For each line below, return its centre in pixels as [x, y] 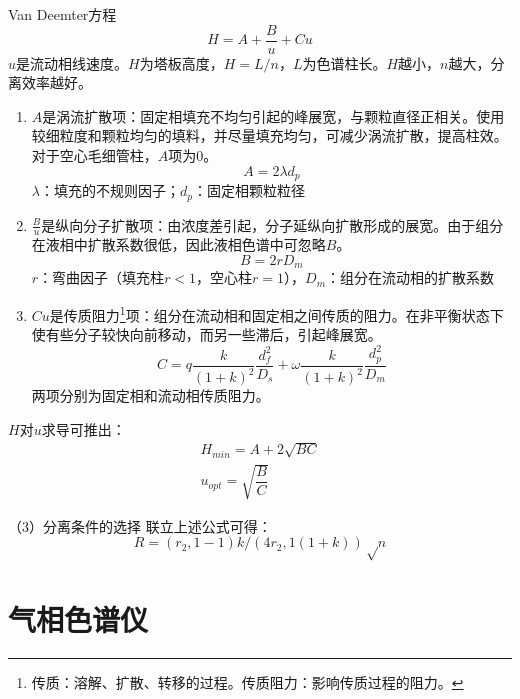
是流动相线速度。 [72, 62]
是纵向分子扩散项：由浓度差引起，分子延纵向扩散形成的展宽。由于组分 [272, 224]
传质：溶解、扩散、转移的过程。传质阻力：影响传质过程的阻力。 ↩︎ [247, 682]
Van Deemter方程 [62, 14]
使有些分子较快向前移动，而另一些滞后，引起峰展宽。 [206, 334]
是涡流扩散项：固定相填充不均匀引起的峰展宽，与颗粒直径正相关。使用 [273, 115]
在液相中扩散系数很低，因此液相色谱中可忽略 [178, 244]
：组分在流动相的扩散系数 [410, 277]
